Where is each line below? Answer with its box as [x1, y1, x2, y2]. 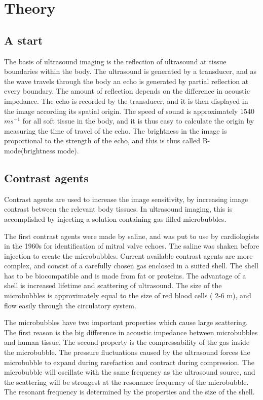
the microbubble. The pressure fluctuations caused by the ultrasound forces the [4, 347, 250, 357]
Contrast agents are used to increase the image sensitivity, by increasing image [4, 193, 248, 204]
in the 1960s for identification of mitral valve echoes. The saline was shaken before [4, 241, 259, 251]
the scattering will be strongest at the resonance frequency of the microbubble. [4, 376, 249, 387]
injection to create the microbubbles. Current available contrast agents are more [4, 250, 253, 261]
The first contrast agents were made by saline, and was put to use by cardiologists [4, 230, 259, 241]
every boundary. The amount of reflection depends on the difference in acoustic [4, 86, 250, 96]
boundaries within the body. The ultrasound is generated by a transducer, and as [4, 66, 257, 76]
